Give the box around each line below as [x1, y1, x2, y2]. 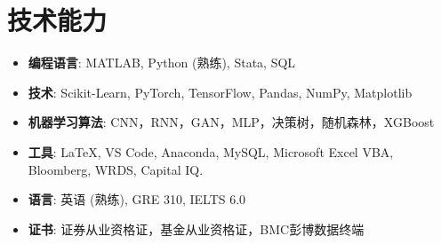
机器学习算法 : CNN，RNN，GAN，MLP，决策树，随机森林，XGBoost [28, 113, 435, 131]
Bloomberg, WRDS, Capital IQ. [28, 160, 204, 178]
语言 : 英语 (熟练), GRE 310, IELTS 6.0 [28, 190, 246, 209]
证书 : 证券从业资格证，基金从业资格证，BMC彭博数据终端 [28, 219, 365, 238]
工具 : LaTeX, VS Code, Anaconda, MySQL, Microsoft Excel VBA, [28, 142, 394, 161]
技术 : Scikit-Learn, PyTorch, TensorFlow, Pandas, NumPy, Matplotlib [28, 83, 413, 101]
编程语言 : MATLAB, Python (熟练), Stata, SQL [28, 53, 296, 72]
